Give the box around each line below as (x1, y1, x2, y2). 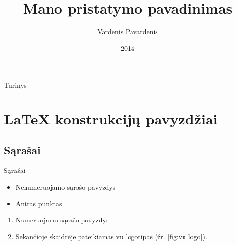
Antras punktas (15, 198, 62, 208)
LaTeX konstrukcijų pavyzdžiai (4, 109, 218, 129)
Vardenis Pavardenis (97, 26, 158, 37)
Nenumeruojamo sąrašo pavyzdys (15, 182, 116, 192)
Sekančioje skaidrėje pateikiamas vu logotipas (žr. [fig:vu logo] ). (15, 231, 207, 241)
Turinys (4, 80, 27, 90)
